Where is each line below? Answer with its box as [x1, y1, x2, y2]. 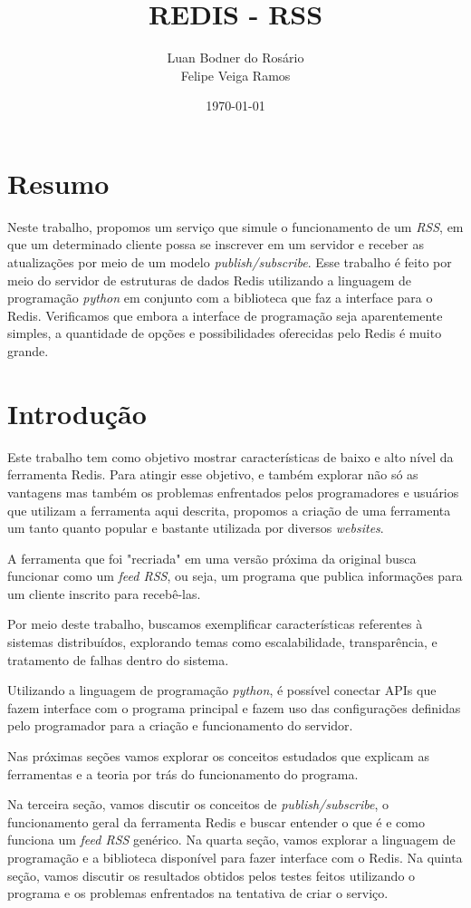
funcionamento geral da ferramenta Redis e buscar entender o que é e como [7, 812, 425, 831]
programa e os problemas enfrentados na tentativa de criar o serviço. [7, 884, 389, 903]
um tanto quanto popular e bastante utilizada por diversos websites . [7, 518, 384, 537]
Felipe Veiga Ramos [180, 65, 291, 84]
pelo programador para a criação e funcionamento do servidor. [7, 716, 353, 735]
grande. [7, 342, 49, 360]
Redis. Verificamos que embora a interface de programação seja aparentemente [7, 305, 443, 324]
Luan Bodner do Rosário [167, 48, 304, 67]
